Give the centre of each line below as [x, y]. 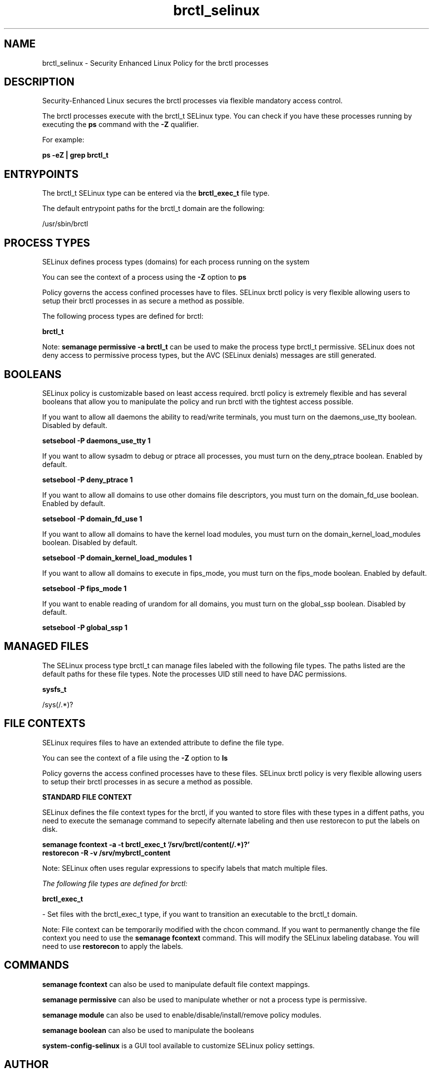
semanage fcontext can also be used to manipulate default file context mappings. [176, 984]
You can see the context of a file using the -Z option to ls [135, 758]
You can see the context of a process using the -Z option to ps [144, 277]
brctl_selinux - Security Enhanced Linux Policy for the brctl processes [155, 63]
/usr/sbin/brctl [65, 224]
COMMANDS [37, 965]
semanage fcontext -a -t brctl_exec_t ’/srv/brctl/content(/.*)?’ [146, 844]
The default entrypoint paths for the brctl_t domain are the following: [153, 209]
